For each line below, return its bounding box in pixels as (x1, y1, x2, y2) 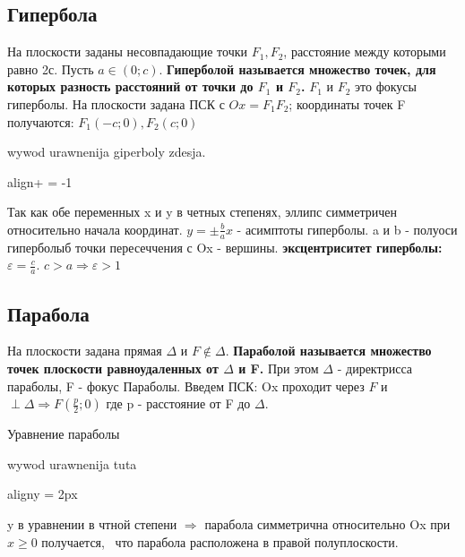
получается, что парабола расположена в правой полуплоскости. (41, 532, 399, 551)
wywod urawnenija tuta (7, 454, 137, 473)
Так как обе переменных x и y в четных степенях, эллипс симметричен (7, 202, 397, 221)
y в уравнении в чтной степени (7, 514, 177, 533)
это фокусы (355, 77, 417, 96)
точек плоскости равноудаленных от (7, 359, 219, 377)
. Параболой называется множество (225, 341, 432, 360)
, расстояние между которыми (283, 42, 446, 61)
